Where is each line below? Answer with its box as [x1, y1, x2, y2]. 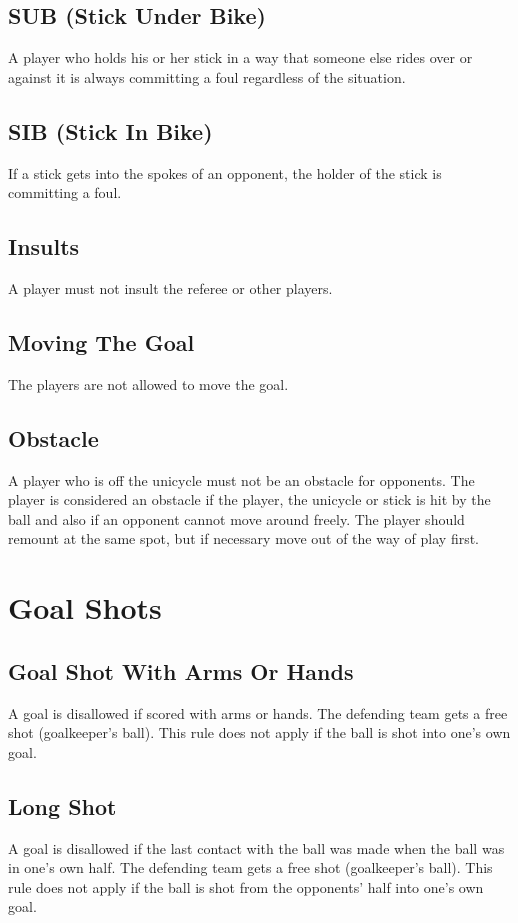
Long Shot [8, 790, 117, 821]
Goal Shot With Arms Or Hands [8, 655, 354, 686]
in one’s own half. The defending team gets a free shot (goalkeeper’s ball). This [8, 857, 493, 878]
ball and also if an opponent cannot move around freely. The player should [8, 508, 465, 529]
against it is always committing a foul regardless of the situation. [8, 66, 406, 87]
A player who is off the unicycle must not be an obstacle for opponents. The [8, 469, 475, 490]
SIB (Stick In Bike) [8, 115, 213, 146]
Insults [8, 231, 80, 262]
